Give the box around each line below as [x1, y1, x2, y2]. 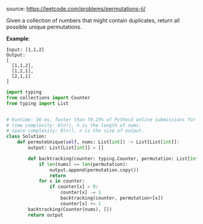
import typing [6, 89, 42, 95]
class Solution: [6, 133, 47, 140]
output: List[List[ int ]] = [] [28, 145, 104, 151]
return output [28, 212, 63, 218]
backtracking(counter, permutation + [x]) [60, 195, 164, 201]
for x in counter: [38, 178, 85, 184]
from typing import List [6, 100, 69, 107]
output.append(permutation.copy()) [49, 166, 139, 173]
